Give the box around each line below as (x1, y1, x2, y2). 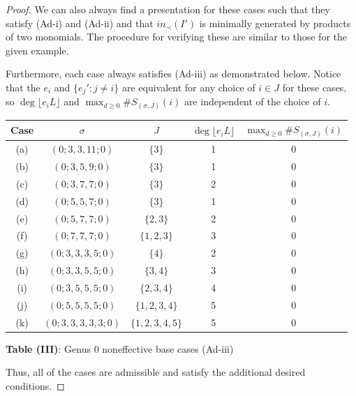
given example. (6, 43, 69, 57)
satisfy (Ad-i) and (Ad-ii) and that (6, 15, 154, 30)
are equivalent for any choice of (121, 79, 255, 94)
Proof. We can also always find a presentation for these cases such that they (6, 2, 330, 16)
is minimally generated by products (199, 15, 351, 30)
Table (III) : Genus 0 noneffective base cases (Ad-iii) (6, 341, 234, 356)
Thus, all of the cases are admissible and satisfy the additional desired (6, 365, 306, 379)
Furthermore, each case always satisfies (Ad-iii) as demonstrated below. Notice (6, 66, 341, 81)
